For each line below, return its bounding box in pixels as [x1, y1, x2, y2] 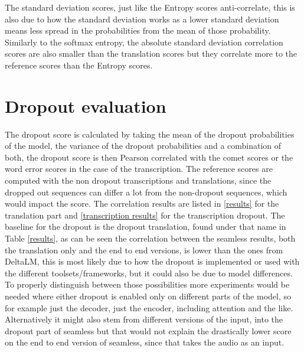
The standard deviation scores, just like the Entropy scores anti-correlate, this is [5, 1, 295, 13]
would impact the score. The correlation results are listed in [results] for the [5, 197, 279, 210]
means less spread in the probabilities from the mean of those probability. [5, 24, 271, 37]
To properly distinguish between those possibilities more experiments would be [5, 278, 290, 291]
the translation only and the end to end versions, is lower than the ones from [5, 243, 283, 256]
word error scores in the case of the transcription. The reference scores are [5, 162, 273, 175]
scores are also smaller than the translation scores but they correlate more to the [5, 47, 298, 60]
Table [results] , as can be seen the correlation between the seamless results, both [5, 232, 296, 245]
